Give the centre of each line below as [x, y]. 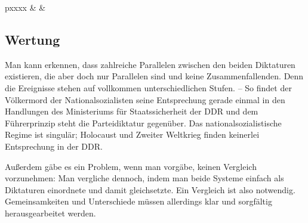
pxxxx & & [25, 7]
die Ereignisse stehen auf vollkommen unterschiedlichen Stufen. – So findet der [148, 87]
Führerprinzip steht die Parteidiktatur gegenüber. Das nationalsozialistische [143, 123]
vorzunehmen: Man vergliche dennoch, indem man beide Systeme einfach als [144, 178]
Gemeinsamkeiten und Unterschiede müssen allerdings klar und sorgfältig [138, 201]
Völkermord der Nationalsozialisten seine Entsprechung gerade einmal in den [145, 99]
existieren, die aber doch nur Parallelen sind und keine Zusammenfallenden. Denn [154, 76]
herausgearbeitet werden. [50, 213]
